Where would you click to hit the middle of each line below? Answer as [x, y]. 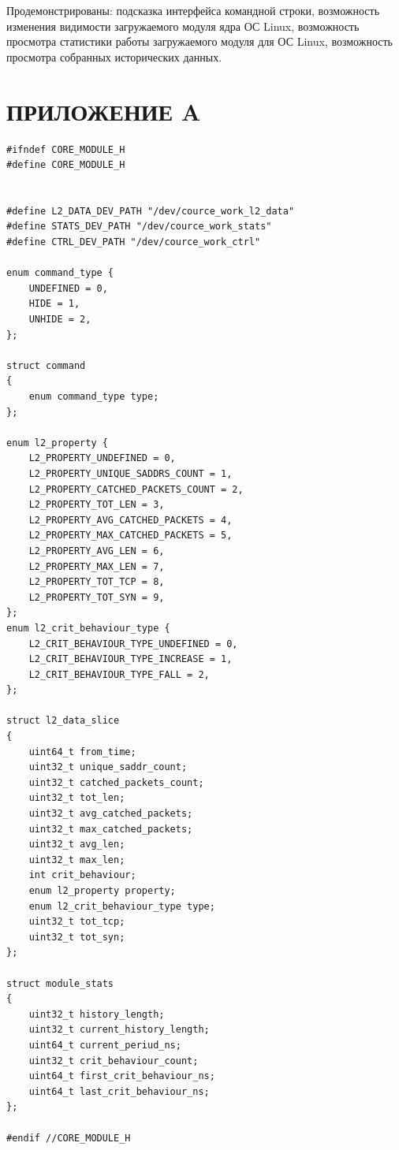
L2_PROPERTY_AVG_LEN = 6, [97, 551]
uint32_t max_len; [77, 860]
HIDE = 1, [54, 304]
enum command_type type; [94, 396]
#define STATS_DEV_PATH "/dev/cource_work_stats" [139, 227]
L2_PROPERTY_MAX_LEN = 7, [97, 566]
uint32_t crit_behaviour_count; [114, 1061]
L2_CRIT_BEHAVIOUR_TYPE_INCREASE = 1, [131, 659]
